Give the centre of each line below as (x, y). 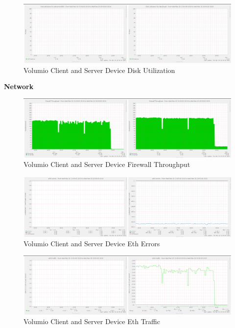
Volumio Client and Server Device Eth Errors (92, 244)
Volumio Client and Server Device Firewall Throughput (107, 164)
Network (19, 86)
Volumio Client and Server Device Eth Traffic (92, 321)
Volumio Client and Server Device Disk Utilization (99, 70)
